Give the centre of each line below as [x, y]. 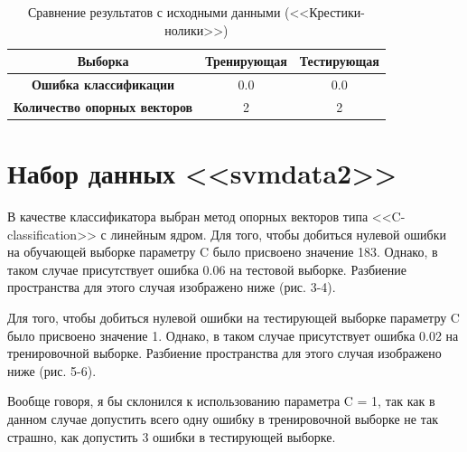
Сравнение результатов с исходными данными [154, 12]
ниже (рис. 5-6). [52, 370]
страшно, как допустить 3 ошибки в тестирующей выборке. [172, 436]
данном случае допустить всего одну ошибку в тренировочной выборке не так [223, 419]
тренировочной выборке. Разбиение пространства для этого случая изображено [224, 353]
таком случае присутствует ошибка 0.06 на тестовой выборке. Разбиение [207, 269]
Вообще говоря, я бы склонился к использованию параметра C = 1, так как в [221, 401]
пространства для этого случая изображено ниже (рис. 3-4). [172, 287]
